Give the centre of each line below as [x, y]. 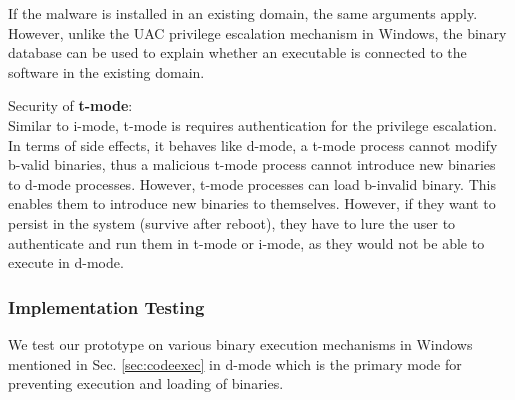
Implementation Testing [106, 306]
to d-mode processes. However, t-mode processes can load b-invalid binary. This [252, 183]
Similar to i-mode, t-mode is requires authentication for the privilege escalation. [252, 124]
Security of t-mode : [70, 105]
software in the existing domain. [106, 71]
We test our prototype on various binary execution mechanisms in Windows [240, 343]
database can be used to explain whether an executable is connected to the [237, 52]
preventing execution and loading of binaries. [146, 383]
